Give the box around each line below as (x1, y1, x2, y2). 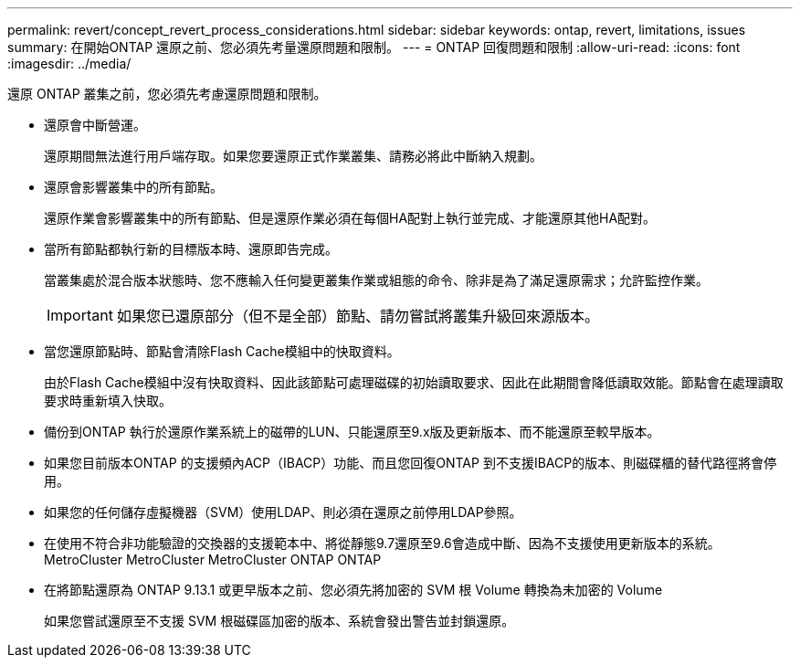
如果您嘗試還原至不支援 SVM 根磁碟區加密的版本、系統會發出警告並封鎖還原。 (44, 613, 515, 628)
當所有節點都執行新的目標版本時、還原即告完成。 (44, 241, 338, 257)
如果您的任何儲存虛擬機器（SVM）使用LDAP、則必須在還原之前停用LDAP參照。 (44, 504, 522, 520)
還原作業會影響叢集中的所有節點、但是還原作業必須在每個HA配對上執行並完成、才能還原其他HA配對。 (44, 210, 657, 226)
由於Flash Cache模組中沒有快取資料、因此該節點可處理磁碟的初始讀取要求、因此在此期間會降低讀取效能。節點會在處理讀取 (44, 375, 784, 390)
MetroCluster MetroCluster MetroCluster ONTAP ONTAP (44, 552, 382, 567)
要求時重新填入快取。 (44, 393, 172, 408)
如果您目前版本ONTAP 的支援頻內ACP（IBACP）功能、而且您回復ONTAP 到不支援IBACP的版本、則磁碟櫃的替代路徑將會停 (44, 455, 777, 470)
